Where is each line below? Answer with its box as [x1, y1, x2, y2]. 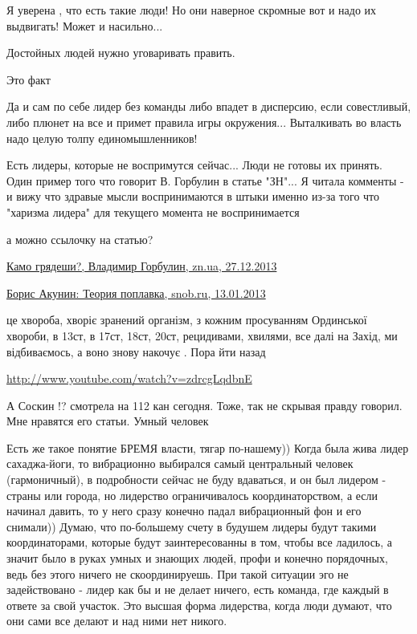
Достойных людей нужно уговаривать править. [6, 44, 235, 61]
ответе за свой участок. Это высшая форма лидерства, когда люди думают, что [6, 596, 392, 613]
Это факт [6, 71, 51, 87]
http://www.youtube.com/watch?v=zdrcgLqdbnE [6, 370, 252, 387]
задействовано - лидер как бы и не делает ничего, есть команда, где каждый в [6, 581, 389, 598]
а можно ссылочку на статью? [6, 230, 153, 247]
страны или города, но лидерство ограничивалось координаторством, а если [6, 486, 378, 503]
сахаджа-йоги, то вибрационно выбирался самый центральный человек [6, 455, 354, 472]
